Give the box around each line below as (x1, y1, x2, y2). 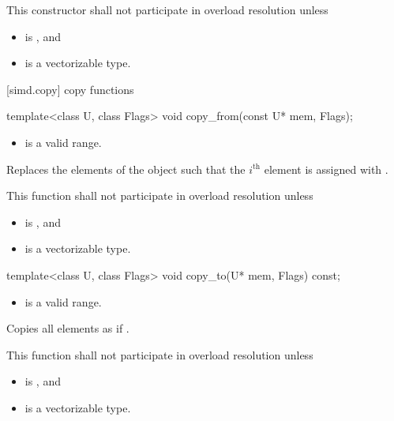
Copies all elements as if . (6, 320, 129, 336)
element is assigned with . (264, 160, 388, 177)
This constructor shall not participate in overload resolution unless (6, 2, 328, 17)
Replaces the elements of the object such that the (6, 160, 246, 177)
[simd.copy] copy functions (6, 81, 134, 97)
